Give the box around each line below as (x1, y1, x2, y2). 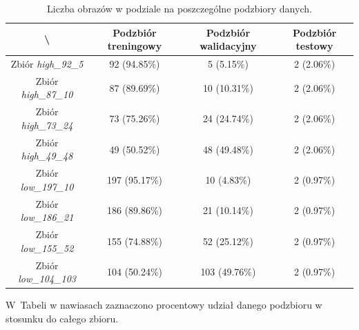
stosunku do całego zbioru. (6, 311, 119, 325)
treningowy (107, 39, 162, 53)
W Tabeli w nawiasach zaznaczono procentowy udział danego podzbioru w (6, 298, 322, 312)
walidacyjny (200, 39, 257, 53)
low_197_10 (20, 179, 74, 193)
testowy (295, 39, 333, 53)
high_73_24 (21, 117, 73, 132)
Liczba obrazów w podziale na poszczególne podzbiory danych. (47, 1, 312, 15)
